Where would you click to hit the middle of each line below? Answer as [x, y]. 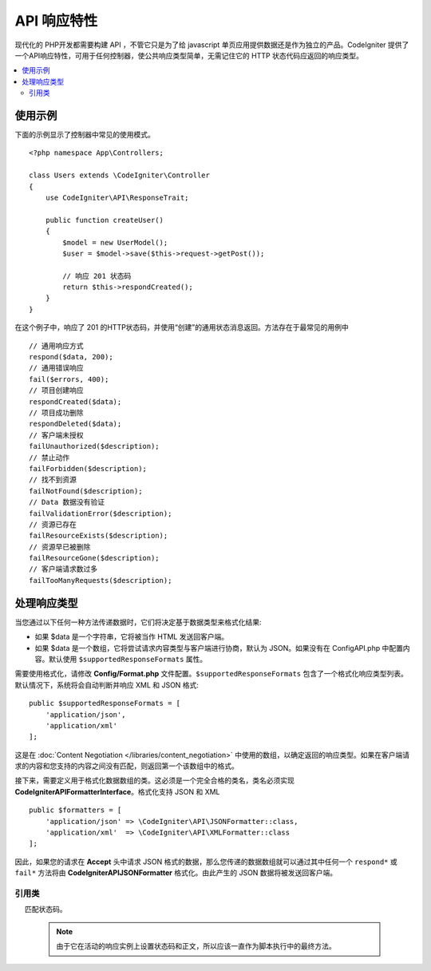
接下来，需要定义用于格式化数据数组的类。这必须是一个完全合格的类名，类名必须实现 [154, 781]
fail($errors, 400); [69, 379]
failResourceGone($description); [94, 558]
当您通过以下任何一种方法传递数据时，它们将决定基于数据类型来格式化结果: [138, 622]
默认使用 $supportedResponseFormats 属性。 [128, 659]
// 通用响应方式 [56, 346]
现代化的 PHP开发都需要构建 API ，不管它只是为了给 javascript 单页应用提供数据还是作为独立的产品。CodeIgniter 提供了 [212, 45]
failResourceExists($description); [99, 536]
